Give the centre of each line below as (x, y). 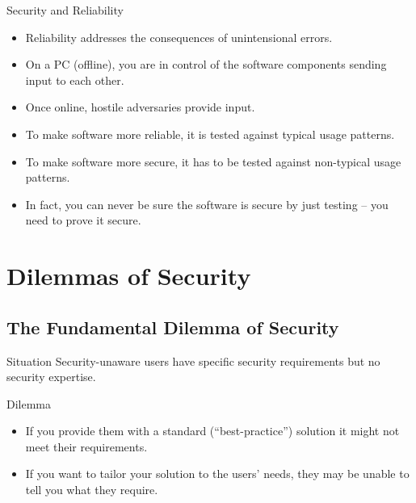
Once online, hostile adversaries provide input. (140, 107)
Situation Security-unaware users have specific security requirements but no (193, 360)
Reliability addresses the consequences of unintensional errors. (179, 37)
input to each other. (75, 80)
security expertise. (51, 377)
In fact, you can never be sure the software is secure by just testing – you (207, 204)
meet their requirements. (86, 446)
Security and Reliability (65, 10)
